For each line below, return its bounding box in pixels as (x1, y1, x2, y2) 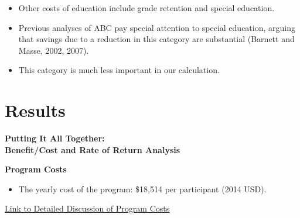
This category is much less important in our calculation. (18, 64, 220, 76)
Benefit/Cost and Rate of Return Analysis (5, 143, 180, 155)
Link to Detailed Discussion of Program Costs (5, 202, 170, 214)
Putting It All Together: (5, 132, 105, 144)
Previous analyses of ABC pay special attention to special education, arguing (18, 21, 295, 33)
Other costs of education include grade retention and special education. (18, 2, 275, 13)
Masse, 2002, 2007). (18, 44, 89, 56)
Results (5, 98, 66, 122)
